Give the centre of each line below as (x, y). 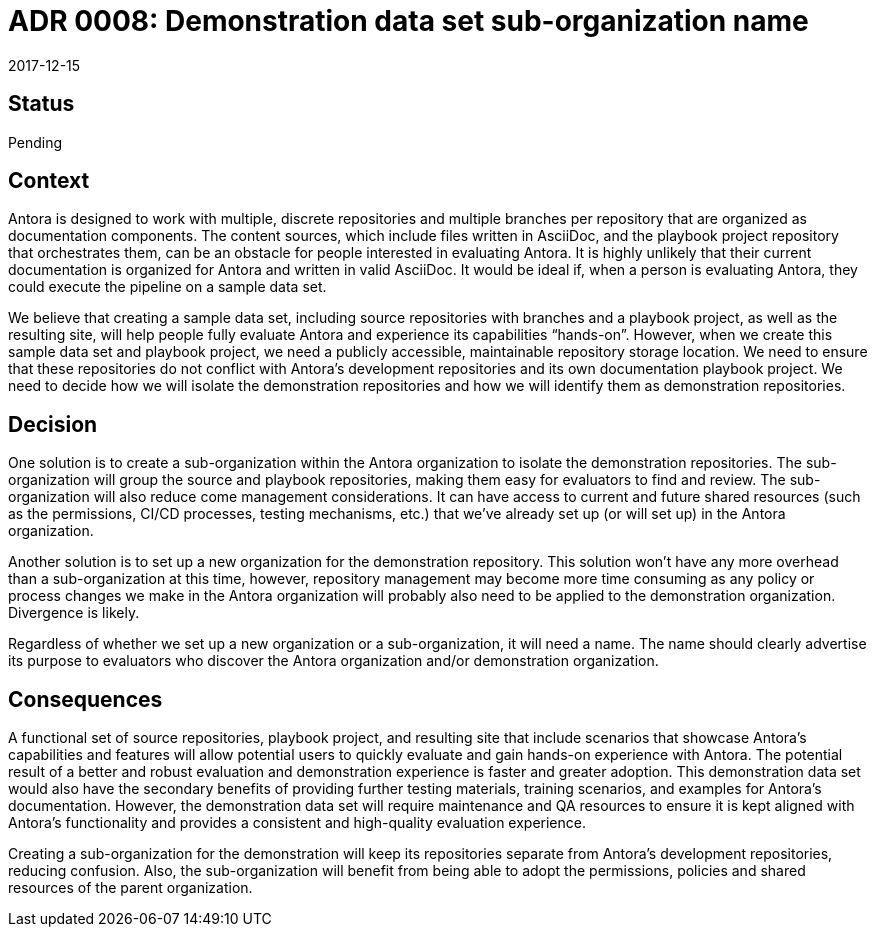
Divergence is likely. (74, 613)
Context (49, 181)
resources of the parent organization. (130, 888)
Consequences (85, 699)
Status (41, 104)
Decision (53, 424)
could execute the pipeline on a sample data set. (167, 287)
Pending (35, 142)
